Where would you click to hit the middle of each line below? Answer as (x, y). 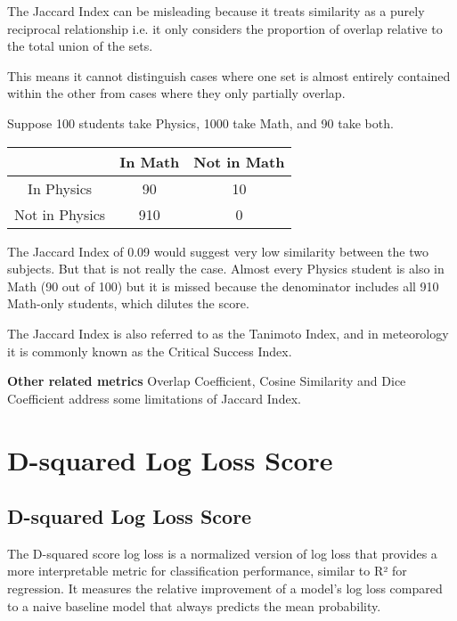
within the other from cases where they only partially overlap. (176, 93)
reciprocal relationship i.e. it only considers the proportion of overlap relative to (225, 28)
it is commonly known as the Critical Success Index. (150, 351)
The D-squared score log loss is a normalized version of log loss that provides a (222, 553)
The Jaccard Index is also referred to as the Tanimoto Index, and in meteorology (228, 333)
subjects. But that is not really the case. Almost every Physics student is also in (226, 269)
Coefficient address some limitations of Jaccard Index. (154, 398)
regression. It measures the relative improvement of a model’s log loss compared (225, 588)
